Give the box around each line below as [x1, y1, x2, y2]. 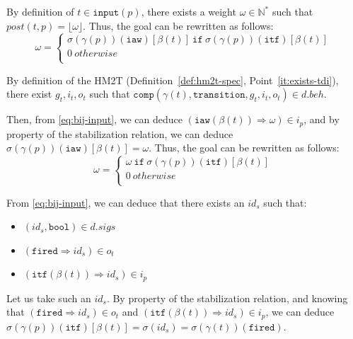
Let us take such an [6, 290, 91, 305]
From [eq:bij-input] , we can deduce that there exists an [6, 195, 245, 209]
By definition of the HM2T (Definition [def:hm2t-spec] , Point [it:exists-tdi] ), [6, 72, 339, 87]
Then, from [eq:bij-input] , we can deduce [6, 112, 183, 127]
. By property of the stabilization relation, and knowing [106, 290, 348, 305]
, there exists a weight [141, 4, 236, 18]
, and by [303, 112, 340, 127]
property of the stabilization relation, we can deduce [6, 126, 233, 141]
